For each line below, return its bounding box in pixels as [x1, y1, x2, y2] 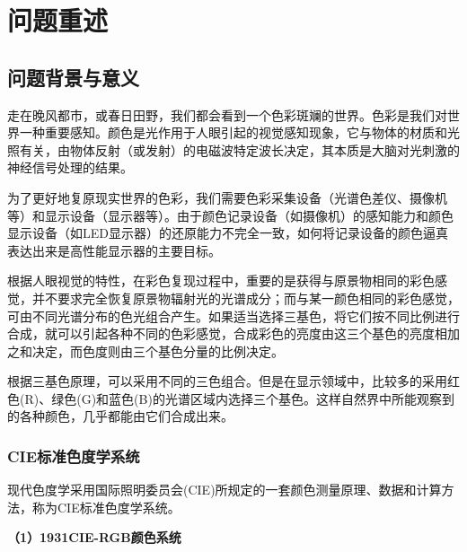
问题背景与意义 [7, 63, 139, 91]
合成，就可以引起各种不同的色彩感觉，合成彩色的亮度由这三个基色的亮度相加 [7, 324, 460, 343]
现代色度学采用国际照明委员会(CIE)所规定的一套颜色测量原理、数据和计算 [7, 480, 442, 499]
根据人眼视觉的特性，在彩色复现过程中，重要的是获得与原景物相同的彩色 [7, 271, 435, 290]
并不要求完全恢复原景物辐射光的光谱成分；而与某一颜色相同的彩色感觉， [31, 288, 460, 307]
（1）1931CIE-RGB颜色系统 [7, 528, 181, 547]
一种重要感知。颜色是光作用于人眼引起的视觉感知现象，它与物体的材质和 [19, 123, 447, 142]
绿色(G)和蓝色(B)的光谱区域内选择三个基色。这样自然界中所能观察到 [51, 389, 454, 407]
